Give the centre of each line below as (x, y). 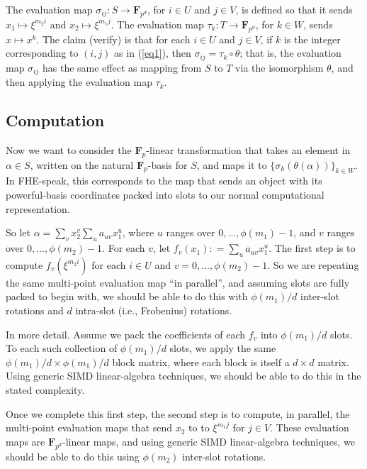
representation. (38, 208)
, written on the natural (82, 164)
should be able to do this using (73, 456)
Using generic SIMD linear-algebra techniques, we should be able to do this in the (183, 376)
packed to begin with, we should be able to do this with (127, 296)
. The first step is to (312, 248)
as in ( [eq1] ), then (153, 53)
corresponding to (42, 53)
